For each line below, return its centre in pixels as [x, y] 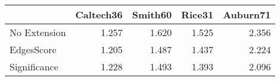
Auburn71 [247, 14]
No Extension [38, 32]
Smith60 [152, 14]
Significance [34, 67]
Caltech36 [99, 14]
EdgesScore [33, 49]
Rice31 [197, 14]
